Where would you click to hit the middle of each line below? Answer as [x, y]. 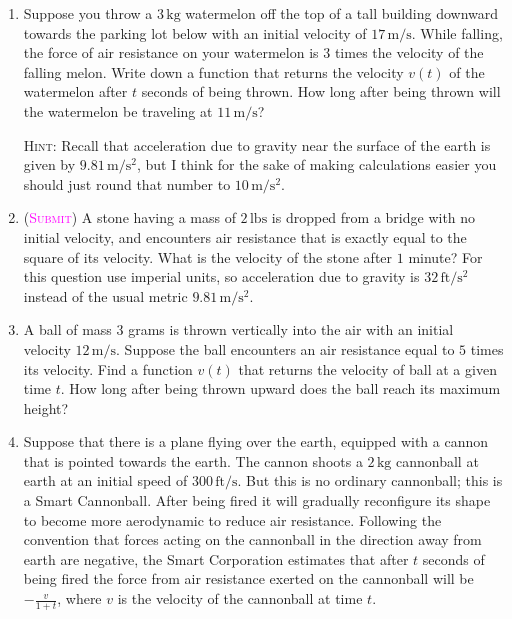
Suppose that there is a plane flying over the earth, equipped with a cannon [256, 441]
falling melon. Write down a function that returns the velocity [213, 71]
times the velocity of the [409, 52]
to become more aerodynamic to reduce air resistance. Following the [232, 519]
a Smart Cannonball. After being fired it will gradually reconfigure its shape [257, 500]
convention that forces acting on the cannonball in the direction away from [252, 539]
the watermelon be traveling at [118, 110]
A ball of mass [67, 329]
